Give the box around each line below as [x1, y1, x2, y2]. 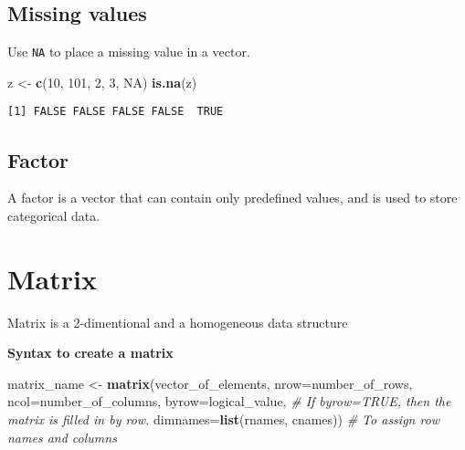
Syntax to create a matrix [7, 343, 174, 362]
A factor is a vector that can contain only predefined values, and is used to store [7, 188, 458, 207]
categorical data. [7, 205, 100, 225]
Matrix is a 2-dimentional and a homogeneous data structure [7, 312, 348, 331]
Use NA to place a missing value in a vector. [7, 42, 250, 61]
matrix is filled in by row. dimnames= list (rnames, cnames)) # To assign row [7, 410, 440, 428]
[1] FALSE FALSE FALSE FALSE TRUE [7, 105, 224, 119]
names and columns [7, 427, 117, 446]
